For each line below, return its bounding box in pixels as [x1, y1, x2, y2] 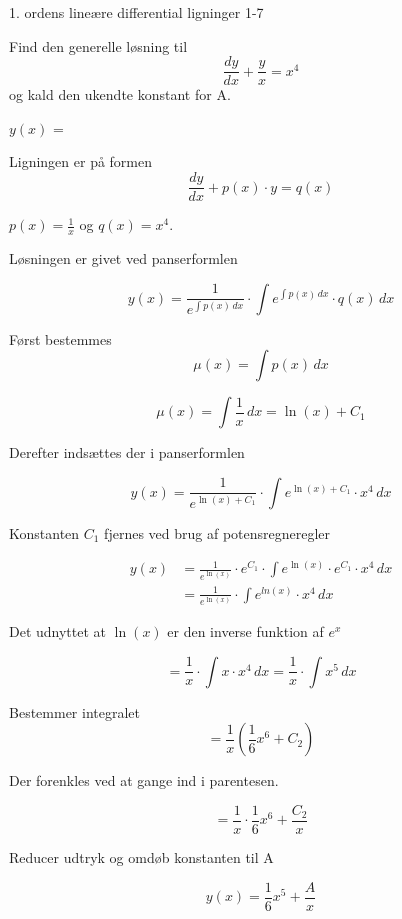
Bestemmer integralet [9, 701, 140, 722]
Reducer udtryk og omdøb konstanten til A [9, 846, 274, 867]
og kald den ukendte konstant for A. [9, 84, 231, 105]
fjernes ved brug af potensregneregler [104, 522, 331, 543]
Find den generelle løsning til [9, 35, 188, 56]
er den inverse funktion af [167, 621, 324, 642]
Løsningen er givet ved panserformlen [9, 247, 238, 268]
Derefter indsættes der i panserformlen [9, 442, 245, 463]
